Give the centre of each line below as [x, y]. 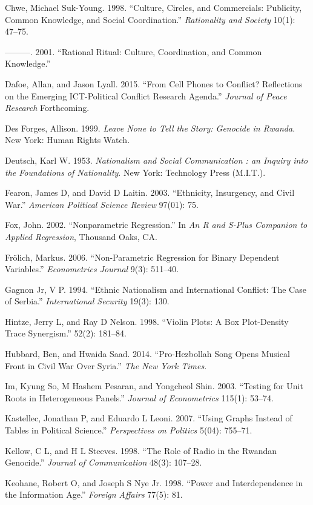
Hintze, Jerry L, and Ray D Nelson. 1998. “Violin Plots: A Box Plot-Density [147, 321]
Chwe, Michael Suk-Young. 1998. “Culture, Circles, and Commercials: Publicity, [153, 7]
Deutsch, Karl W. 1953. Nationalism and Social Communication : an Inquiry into [156, 160]
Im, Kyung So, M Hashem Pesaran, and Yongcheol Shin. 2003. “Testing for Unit [154, 386]
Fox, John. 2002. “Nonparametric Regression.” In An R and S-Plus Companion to [156, 225]
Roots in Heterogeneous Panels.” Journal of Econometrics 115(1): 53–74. [139, 397]
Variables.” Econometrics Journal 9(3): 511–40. [92, 269]
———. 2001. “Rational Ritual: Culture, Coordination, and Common [133, 51]
